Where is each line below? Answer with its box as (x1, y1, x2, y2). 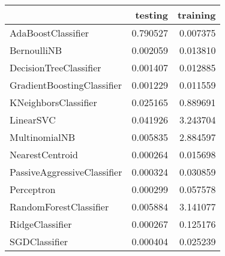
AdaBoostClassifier (10, 26, 89, 40)
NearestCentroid (10, 147, 78, 161)
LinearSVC (10, 113, 56, 127)
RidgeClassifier (10, 217, 72, 231)
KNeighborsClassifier (10, 95, 97, 109)
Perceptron (10, 182, 56, 196)
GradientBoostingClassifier (10, 78, 122, 92)
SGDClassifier (10, 234, 68, 248)
